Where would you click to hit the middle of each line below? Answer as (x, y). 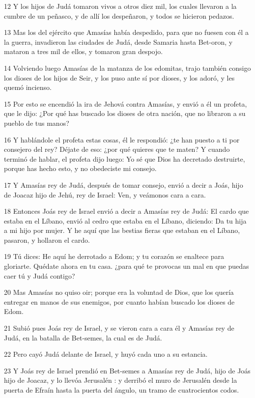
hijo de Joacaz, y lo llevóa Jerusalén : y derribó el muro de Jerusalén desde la (121, 380)
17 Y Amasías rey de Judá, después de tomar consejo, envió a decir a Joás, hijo (124, 185)
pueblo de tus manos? (37, 123)
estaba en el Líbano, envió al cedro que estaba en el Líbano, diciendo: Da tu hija (125, 220)
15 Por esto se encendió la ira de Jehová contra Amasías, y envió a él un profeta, (126, 103)
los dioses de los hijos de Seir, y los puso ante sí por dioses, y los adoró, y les (119, 77)
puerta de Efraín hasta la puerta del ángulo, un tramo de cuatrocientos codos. (122, 390)
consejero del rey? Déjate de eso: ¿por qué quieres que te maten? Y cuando (117, 149)
